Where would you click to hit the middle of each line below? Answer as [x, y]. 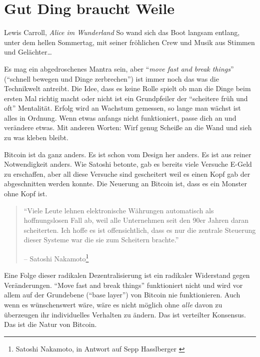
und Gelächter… [28, 52]
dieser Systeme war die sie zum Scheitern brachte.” [101, 240]
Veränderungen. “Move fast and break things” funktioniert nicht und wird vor [123, 285]
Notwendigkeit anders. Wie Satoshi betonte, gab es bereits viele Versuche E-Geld [128, 164]
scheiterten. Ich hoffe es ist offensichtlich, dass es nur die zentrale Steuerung [140, 230]
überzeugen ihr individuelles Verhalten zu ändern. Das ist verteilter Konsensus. [125, 314]
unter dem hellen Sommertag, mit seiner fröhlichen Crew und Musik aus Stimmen [129, 42]
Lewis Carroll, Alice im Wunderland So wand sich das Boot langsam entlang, [122, 32]
